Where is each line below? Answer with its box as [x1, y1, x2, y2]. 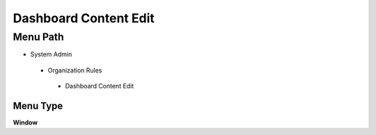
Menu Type [13, 100, 63, 111]
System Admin [30, 50, 72, 58]
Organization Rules [47, 66, 102, 74]
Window [13, 118, 38, 127]
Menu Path [13, 31, 64, 43]
